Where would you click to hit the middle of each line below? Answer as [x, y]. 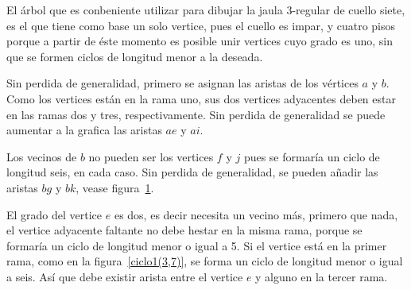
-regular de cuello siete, [349, 10]
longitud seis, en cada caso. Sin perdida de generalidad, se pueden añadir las [192, 172]
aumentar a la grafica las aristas [84, 130]
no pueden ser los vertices [151, 156]
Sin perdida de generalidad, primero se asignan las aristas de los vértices [182, 83]
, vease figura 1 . [115, 187]
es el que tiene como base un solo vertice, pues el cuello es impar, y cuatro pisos [201, 25]
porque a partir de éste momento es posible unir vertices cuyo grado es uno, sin [200, 41]
